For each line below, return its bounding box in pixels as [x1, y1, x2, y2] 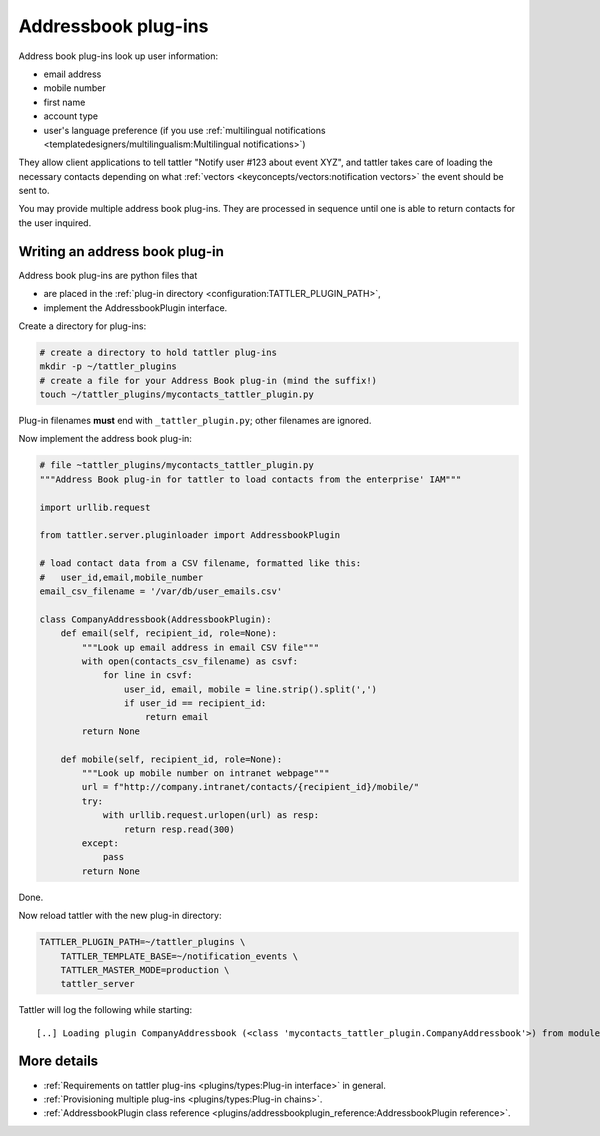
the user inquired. [18, 216, 92, 229]
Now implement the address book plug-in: [18, 433, 192, 445]
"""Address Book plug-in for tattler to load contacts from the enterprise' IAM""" [39, 473, 462, 485]
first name [43, 96, 86, 108]
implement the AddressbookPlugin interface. [43, 301, 228, 314]
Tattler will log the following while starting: [18, 1004, 193, 1016]
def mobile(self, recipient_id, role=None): [60, 753, 283, 765]
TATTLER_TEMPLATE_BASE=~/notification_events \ [60, 950, 299, 962]
